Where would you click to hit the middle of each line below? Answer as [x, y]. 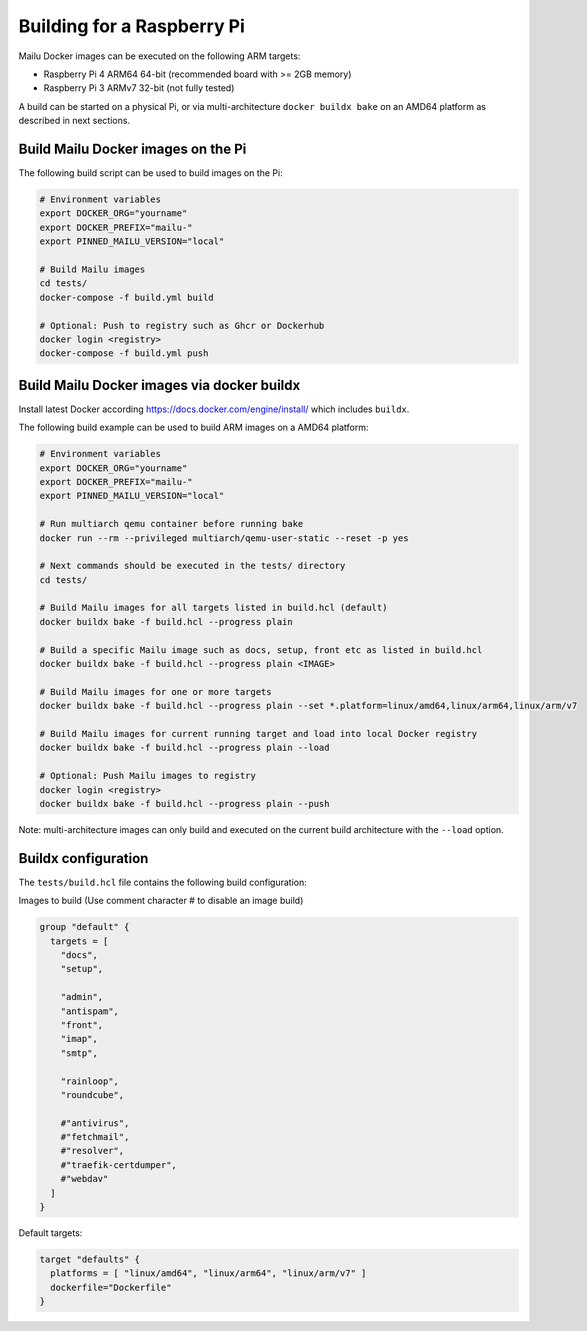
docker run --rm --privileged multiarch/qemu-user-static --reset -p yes [224, 538]
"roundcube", [92, 1094]
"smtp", [79, 1053]
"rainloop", [90, 1081]
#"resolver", [92, 1151]
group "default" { [84, 927]
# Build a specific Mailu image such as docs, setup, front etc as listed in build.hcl [261, 649]
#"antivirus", [95, 1123]
